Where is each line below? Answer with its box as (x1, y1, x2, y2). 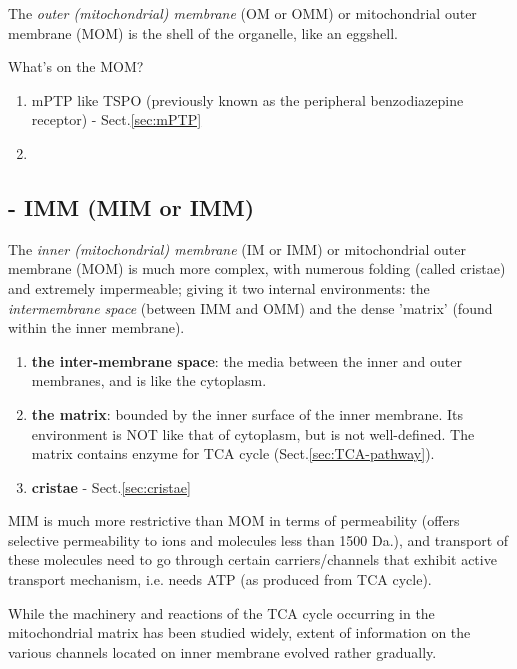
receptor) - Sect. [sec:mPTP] (31, 109, 202, 130)
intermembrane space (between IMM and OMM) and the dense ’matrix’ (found (8, 297, 493, 318)
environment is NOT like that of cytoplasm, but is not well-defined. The (31, 423, 475, 444)
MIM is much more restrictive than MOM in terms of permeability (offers (8, 510, 460, 531)
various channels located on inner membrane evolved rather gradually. (8, 641, 437, 662)
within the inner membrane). (8, 317, 185, 338)
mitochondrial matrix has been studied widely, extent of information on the (8, 622, 471, 643)
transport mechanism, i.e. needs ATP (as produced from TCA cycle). (8, 569, 432, 590)
